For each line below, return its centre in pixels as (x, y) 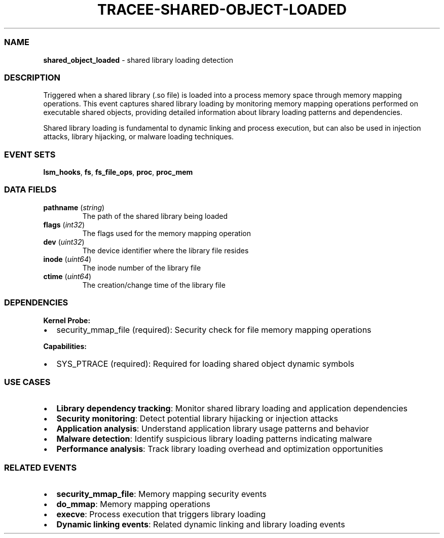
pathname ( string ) (74, 207)
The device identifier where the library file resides (165, 250)
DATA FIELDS (30, 190)
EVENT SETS (30, 154)
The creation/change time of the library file (154, 285)
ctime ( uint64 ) (67, 276)
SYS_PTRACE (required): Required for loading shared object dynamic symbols (206, 363)
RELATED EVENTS (41, 467)
